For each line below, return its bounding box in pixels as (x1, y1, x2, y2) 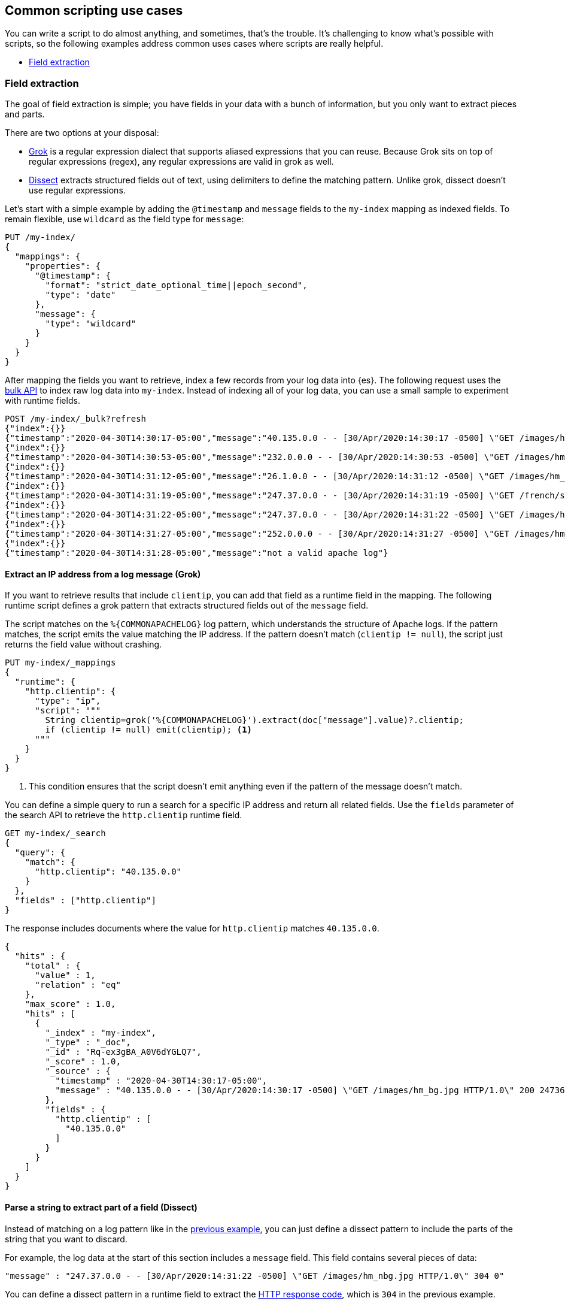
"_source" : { (45, 1066, 111, 1076)
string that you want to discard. (5, 1233, 127, 1244)
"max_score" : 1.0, (25, 999, 116, 1009)
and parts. (5, 109, 45, 120)
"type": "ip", (35, 696, 101, 706)
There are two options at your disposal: (5, 128, 159, 138)
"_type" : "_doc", (45, 1037, 131, 1048)
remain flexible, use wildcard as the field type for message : (5, 214, 244, 225)
